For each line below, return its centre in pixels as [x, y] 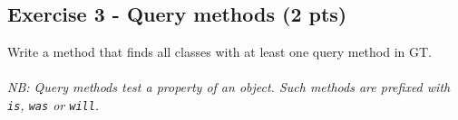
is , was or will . [54, 104]
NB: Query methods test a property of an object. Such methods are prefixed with [229, 87]
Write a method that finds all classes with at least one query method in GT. [219, 52]
